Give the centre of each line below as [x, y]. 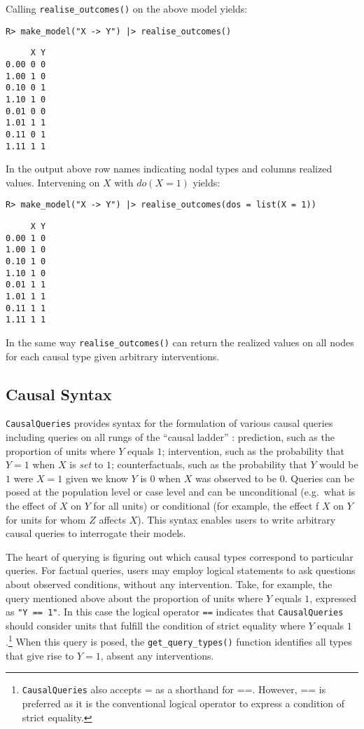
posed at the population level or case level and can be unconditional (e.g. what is [181, 492]
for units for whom [46, 519]
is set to [86, 464]
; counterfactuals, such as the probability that [209, 464]
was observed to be [236, 478]
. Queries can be [319, 478]
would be [339, 464]
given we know [97, 478]
